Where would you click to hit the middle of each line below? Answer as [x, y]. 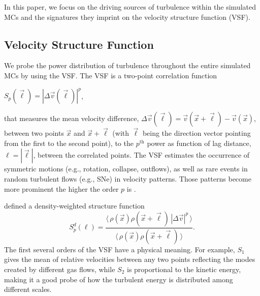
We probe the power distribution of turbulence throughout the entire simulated [127, 65]
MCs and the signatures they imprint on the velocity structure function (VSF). [127, 17]
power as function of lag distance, [199, 143]
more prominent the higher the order [61, 188]
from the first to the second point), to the [69, 143]
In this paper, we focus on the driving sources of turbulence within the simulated [130, 7]
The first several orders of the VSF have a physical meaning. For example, [120, 249]
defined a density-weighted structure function [74, 206]
